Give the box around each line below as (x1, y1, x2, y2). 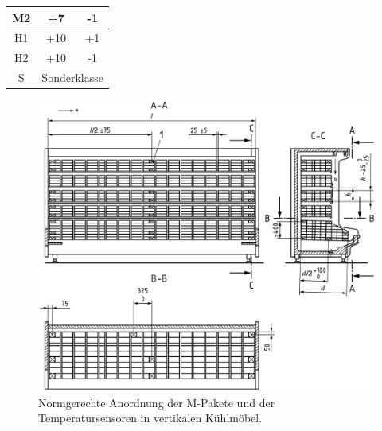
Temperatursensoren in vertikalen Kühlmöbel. (38, 410, 263, 426)
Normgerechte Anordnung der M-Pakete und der (38, 394, 275, 410)
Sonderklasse (41, 69, 103, 86)
